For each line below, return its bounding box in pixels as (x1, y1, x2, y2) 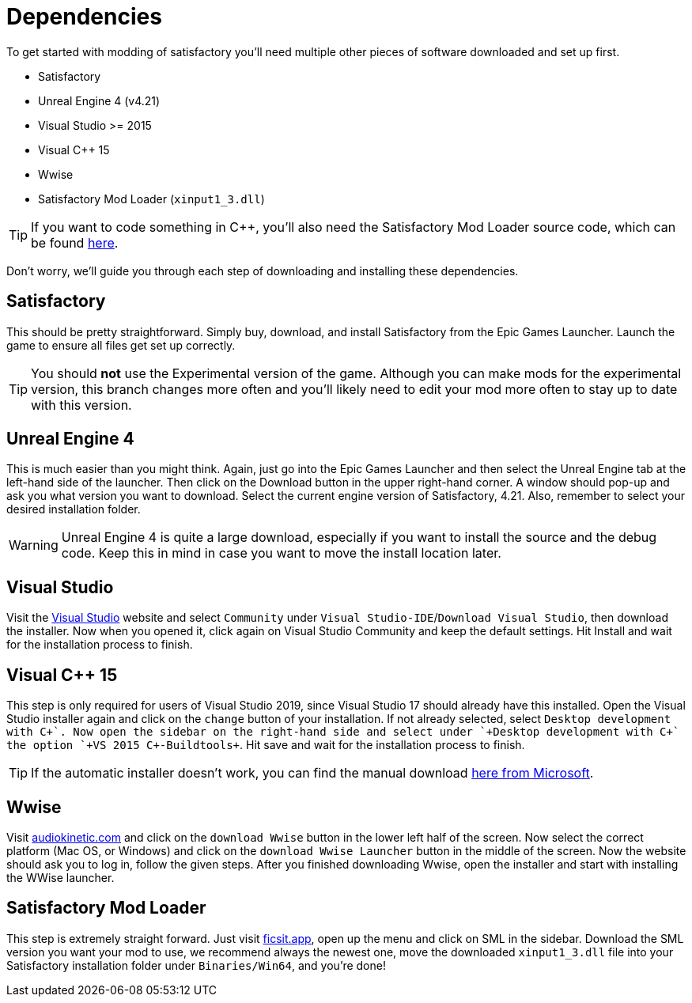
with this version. (31, 396, 132, 413)
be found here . (31, 234, 119, 251)
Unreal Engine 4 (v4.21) (38, 93, 161, 108)
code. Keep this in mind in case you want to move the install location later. (61, 545, 501, 562)
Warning (9, 537, 59, 554)
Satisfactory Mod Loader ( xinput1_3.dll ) (38, 191, 265, 206)
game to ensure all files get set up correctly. (6, 338, 236, 352)
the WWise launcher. (6, 870, 115, 884)
